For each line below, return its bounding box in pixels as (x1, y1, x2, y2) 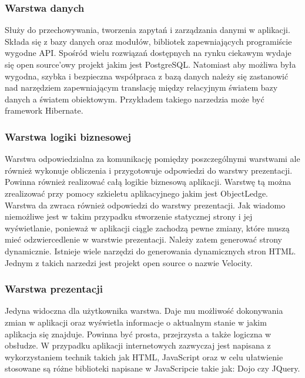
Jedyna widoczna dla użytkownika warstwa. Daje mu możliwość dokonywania (5, 304, 283, 317)
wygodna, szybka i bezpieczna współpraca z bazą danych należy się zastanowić (5, 69, 289, 82)
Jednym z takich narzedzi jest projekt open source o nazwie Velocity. (5, 256, 253, 268)
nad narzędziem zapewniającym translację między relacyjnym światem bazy (5, 81, 278, 94)
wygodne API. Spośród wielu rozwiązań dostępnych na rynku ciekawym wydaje (5, 47, 291, 59)
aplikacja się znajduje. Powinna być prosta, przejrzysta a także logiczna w (5, 327, 272, 340)
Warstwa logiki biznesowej (5, 129, 131, 144)
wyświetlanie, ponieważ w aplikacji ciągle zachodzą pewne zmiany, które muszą (5, 221, 290, 234)
